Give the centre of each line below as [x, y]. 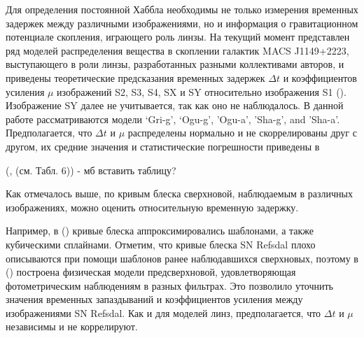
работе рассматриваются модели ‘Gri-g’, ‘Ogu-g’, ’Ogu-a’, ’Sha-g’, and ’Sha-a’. [173, 119]
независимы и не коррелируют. [72, 326]
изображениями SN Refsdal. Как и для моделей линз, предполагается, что [163, 312]
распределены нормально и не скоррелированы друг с [242, 133]
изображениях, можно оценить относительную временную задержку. [152, 207]
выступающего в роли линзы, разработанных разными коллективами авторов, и [175, 64]
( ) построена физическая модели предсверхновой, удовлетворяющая [151, 272]
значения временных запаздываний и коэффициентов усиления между [154, 299]
